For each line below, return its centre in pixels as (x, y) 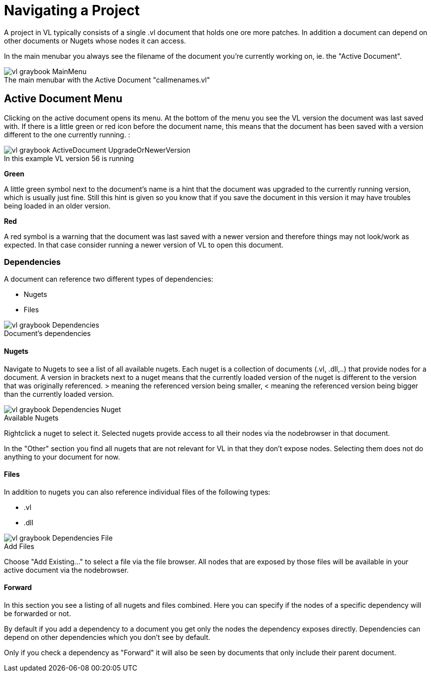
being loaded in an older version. (57, 206)
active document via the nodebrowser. (66, 570)
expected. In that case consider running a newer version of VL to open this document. (144, 245)
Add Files (19, 546)
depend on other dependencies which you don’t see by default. (107, 637)
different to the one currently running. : (67, 134)
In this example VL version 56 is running (69, 158)
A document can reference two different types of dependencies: (109, 279)
